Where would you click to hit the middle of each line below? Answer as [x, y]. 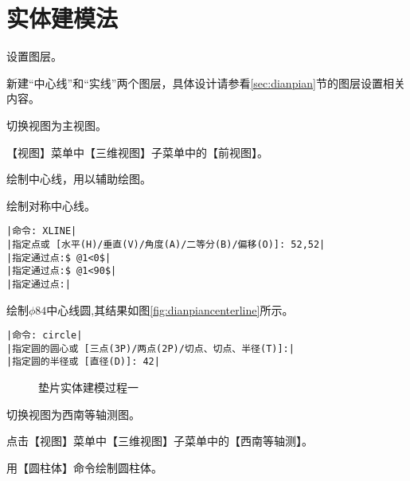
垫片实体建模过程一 [88, 387]
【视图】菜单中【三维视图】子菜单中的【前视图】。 [137, 152]
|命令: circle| [45, 336]
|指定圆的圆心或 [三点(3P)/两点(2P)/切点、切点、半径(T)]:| [150, 348]
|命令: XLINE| [42, 231]
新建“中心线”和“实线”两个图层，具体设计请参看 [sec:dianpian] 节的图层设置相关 [206, 82]
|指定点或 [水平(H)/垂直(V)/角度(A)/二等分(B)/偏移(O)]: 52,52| [166, 244]
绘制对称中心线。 [51, 205]
